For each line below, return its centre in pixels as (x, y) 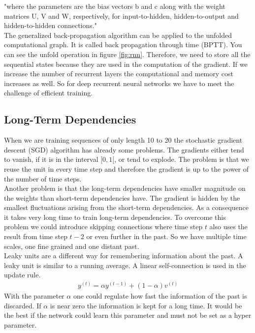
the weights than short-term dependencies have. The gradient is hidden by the (122, 197)
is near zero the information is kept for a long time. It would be (146, 305)
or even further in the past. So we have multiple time (166, 236)
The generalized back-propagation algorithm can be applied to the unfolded (118, 35)
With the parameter (34, 296)
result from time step (36, 236)
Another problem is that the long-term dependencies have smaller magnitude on (125, 188)
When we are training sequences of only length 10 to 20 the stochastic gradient (123, 140)
